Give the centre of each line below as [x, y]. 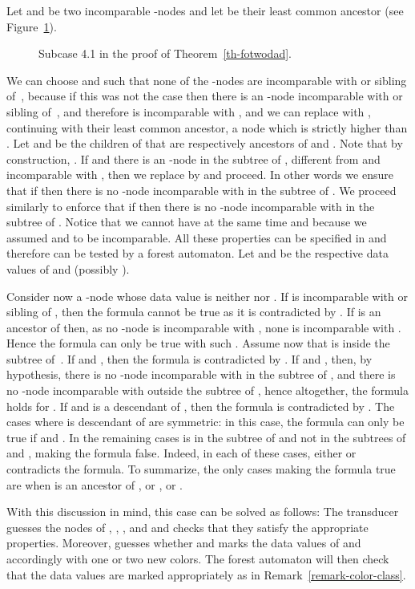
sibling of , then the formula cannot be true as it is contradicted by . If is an [194, 312]
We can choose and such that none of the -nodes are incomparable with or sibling [207, 80]
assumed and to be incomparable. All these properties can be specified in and [197, 237]
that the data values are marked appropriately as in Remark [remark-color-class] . [206, 574]
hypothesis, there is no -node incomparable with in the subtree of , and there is [201, 374]
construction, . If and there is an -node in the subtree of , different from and [193, 158]
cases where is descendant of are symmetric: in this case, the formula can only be [205, 422]
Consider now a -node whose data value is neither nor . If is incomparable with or [207, 296]
